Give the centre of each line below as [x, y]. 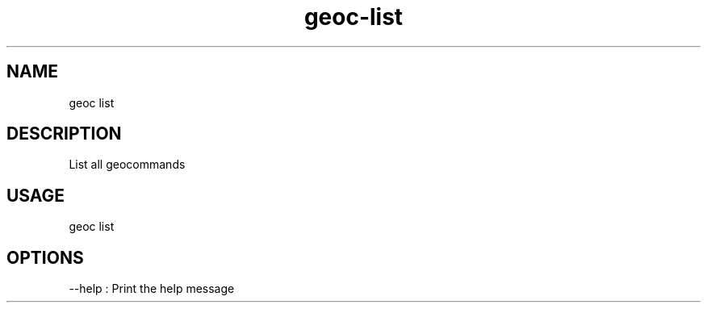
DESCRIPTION [64, 134]
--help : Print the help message [152, 289]
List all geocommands [127, 165]
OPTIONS [45, 257]
